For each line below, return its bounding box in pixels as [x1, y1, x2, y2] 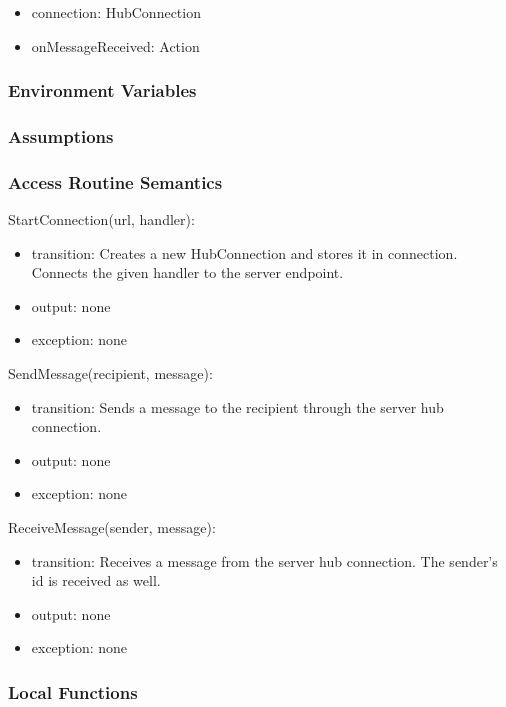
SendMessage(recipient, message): [8, 363, 213, 384]
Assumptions [8, 123, 114, 148]
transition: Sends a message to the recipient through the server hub [31, 396, 444, 417]
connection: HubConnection [31, 2, 201, 22]
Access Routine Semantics [8, 169, 223, 194]
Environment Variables [8, 78, 197, 103]
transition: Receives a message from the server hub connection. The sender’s [31, 550, 498, 571]
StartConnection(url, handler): [8, 209, 195, 230]
